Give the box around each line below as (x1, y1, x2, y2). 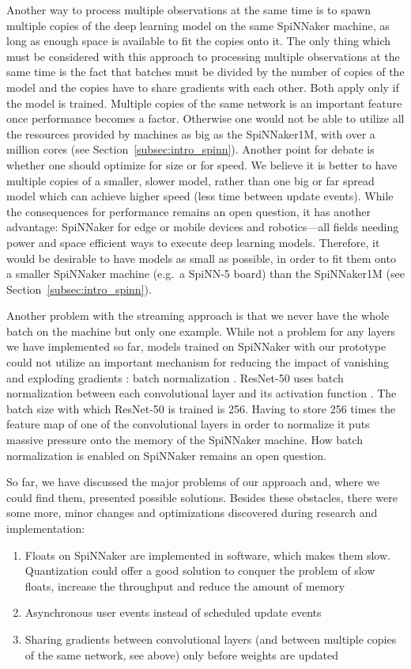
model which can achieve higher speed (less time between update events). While (6, 188, 394, 204)
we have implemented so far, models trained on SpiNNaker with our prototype (6, 338, 386, 355)
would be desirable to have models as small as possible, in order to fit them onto (6, 249, 396, 266)
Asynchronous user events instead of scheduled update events (25, 604, 322, 621)
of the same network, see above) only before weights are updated (25, 646, 338, 663)
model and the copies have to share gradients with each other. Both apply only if (6, 78, 399, 95)
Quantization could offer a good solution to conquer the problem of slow (25, 562, 375, 579)
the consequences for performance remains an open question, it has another (6, 203, 371, 219)
